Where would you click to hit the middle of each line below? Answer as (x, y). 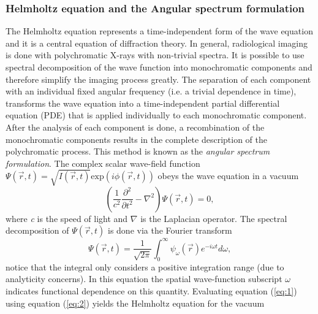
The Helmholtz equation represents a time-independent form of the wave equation (159, 31)
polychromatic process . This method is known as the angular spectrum (138, 151)
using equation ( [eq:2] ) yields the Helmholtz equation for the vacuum (135, 303)
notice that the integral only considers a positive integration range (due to (145, 266)
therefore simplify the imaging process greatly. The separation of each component (158, 79)
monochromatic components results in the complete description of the (137, 139)
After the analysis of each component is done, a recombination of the (135, 127)
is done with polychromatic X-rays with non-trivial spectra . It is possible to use (155, 55)
